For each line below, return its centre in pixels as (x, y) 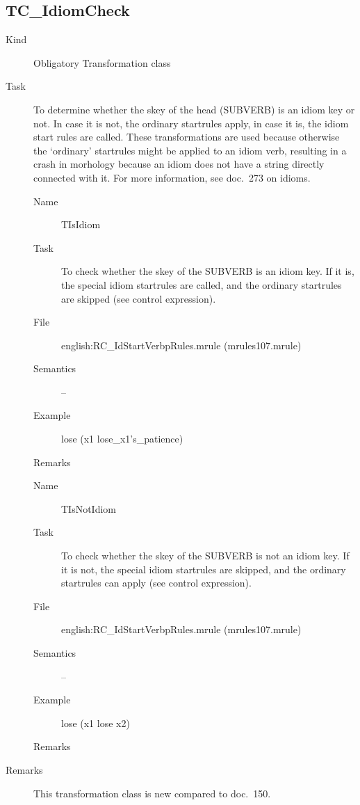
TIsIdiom (81, 224)
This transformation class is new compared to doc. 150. (152, 793)
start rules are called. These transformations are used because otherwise (187, 137)
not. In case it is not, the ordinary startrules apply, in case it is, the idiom (191, 123)
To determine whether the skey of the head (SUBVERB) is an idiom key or (194, 109)
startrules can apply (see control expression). (156, 583)
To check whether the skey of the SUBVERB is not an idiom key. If (205, 556)
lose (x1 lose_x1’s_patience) (122, 439)
